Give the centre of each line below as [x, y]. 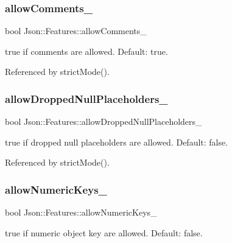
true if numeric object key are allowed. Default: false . [104, 232]
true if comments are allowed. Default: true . [86, 51]
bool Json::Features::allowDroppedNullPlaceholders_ [104, 121]
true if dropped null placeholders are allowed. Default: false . [117, 142]
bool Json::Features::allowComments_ [76, 31]
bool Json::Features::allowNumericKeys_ [81, 212]
